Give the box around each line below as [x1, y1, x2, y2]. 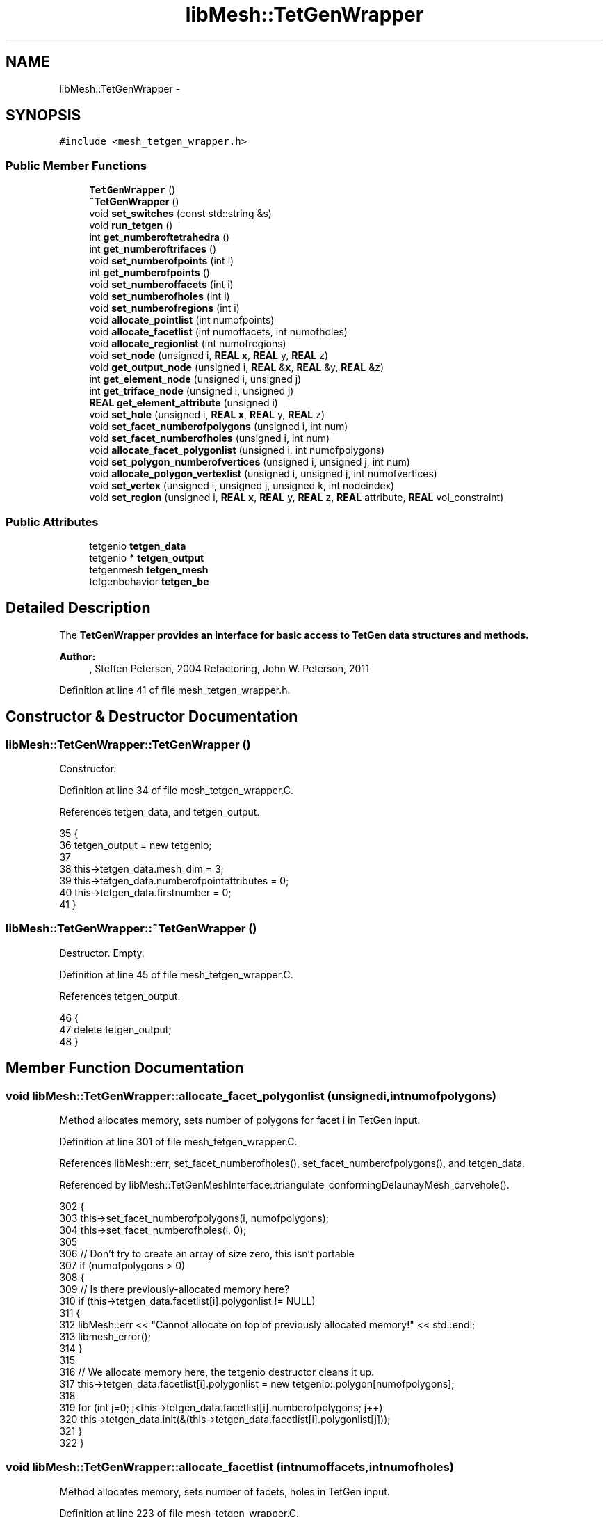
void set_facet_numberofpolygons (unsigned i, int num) [89, 420, 348, 433]
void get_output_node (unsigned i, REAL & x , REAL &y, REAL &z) [89, 361, 384, 374]
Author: [59, 650, 96, 662]
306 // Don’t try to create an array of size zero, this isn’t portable [59, 1247, 355, 1260]
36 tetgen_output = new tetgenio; [59, 839, 212, 851]
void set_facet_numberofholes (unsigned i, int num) [89, 432, 330, 445]
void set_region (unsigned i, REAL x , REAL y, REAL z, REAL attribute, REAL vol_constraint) [89, 491, 504, 504]
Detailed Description [6, 599, 151, 617]
